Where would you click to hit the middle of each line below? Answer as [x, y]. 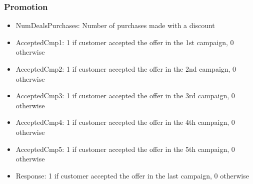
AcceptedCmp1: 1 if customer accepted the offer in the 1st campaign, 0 [125, 42]
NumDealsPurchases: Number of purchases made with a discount [115, 25]
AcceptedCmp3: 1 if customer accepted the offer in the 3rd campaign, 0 [125, 96]
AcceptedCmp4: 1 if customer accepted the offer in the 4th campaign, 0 [125, 122]
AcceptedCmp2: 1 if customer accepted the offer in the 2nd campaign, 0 [126, 69]
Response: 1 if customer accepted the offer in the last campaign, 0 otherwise [132, 175]
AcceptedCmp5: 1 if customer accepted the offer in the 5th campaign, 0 [125, 149]
